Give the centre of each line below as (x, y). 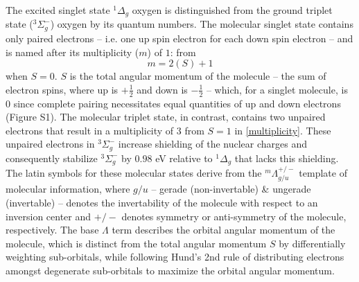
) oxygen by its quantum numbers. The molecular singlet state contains (202, 24)
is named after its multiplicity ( (72, 52)
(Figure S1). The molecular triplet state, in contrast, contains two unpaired (166, 117)
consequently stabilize (52, 158)
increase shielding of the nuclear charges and (213, 144)
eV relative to (184, 158)
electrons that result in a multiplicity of (90, 130)
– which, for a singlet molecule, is (277, 89)
